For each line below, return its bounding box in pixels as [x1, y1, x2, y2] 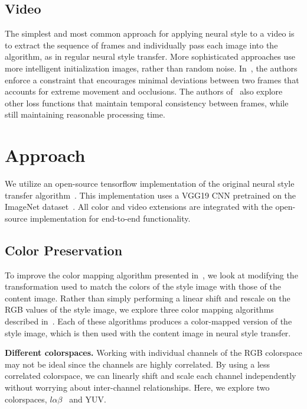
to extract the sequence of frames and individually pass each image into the [5, 38, 278, 51]
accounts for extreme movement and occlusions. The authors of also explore [5, 85, 283, 98]
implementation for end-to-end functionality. [30, 212, 191, 224]
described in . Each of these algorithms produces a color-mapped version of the [5, 315, 292, 327]
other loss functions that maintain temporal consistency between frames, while [5, 96, 289, 109]
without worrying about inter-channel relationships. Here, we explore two [5, 381, 270, 393]
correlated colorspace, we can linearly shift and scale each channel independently [5, 369, 296, 382]
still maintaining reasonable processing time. [5, 108, 165, 121]
